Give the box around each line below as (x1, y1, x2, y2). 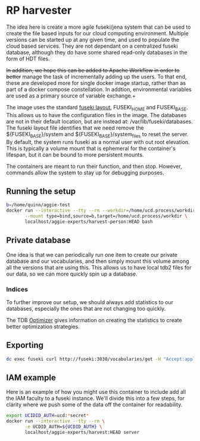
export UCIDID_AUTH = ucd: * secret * (6, 413, 89, 419)
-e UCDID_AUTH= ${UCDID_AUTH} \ (24, 424, 102, 430)
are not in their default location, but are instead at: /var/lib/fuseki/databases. (6, 118, 193, 125)
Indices (6, 285, 29, 293)
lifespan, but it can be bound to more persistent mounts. (6, 151, 144, 158)
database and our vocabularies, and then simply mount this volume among (6, 258, 189, 265)
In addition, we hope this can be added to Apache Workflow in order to (6, 66, 180, 73)
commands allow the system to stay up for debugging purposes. (6, 169, 165, 176)
